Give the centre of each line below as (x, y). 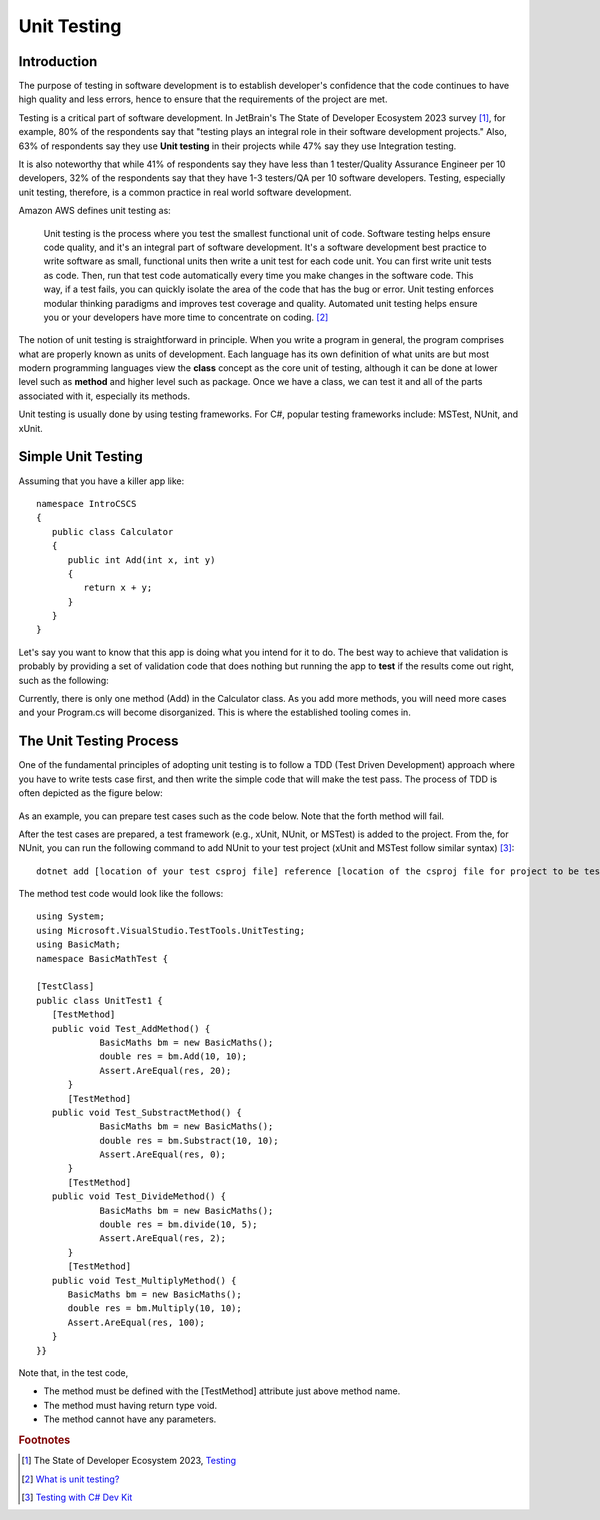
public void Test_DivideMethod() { (139, 1196)
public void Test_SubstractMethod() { (146, 1112)
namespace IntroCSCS (86, 503)
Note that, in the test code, (73, 1372)
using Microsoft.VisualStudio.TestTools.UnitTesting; (170, 930)
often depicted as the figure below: (91, 793)
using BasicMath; (78, 944)
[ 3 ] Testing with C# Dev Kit (77, 1497)
